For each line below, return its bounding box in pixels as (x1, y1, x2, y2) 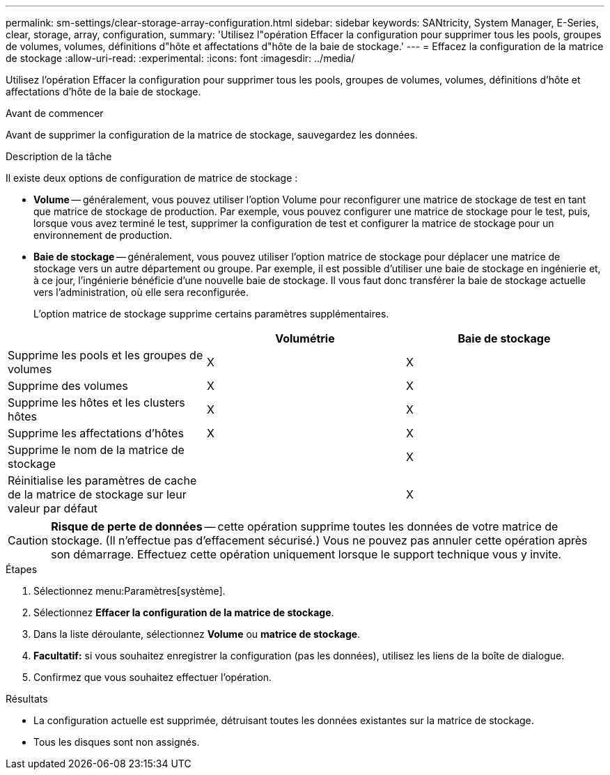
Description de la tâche (6, 150, 112, 162)
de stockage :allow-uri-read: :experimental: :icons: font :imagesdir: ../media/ (6, 52, 355, 64)
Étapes (6, 563, 38, 575)
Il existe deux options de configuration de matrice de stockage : (6, 172, 298, 184)
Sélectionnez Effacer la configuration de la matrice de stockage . (33, 606, 334, 618)
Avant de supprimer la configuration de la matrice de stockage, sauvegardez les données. (6, 129, 418, 141)
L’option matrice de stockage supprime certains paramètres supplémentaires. (33, 308, 389, 320)
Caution (8, 533, 49, 547)
